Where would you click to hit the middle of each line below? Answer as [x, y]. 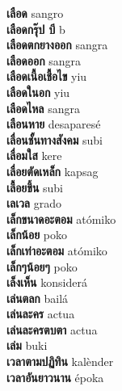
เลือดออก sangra [44, 60]
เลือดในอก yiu [38, 92]
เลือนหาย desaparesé [54, 124]
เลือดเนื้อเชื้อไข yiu [47, 76]
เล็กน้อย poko [37, 235]
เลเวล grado [34, 203]
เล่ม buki [27, 345]
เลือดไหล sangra [43, 108]
